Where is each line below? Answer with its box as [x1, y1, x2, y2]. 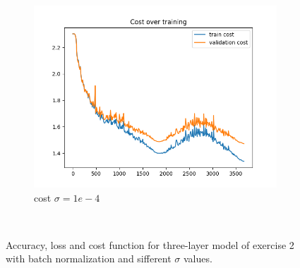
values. [184, 251, 212, 266]
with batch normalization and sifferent [6, 251, 172, 266]
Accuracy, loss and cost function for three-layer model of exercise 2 [6, 237, 294, 252]
